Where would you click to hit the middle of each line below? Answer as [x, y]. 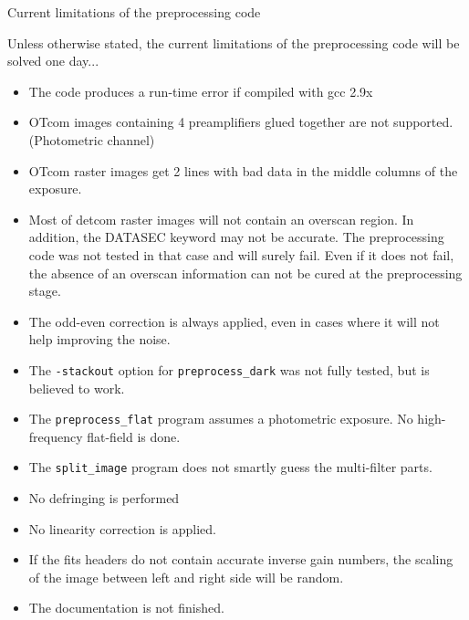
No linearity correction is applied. [122, 528]
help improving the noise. [99, 339]
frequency [56, 436]
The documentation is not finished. [126, 608]
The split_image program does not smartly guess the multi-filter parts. [230, 467]
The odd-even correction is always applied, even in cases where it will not [234, 321]
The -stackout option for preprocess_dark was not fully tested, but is [229, 369]
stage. [45, 291]
